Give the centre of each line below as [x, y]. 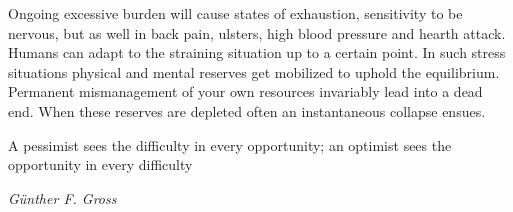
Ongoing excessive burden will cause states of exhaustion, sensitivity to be [235, 13]
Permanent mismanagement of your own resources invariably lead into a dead [245, 91]
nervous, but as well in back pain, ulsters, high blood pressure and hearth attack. [257, 32]
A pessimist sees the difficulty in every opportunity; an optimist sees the [230, 144]
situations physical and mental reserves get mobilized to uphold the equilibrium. [254, 71]
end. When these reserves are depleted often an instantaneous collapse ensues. [247, 110]
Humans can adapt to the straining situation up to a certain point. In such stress [257, 52]
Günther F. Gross [62, 197]
